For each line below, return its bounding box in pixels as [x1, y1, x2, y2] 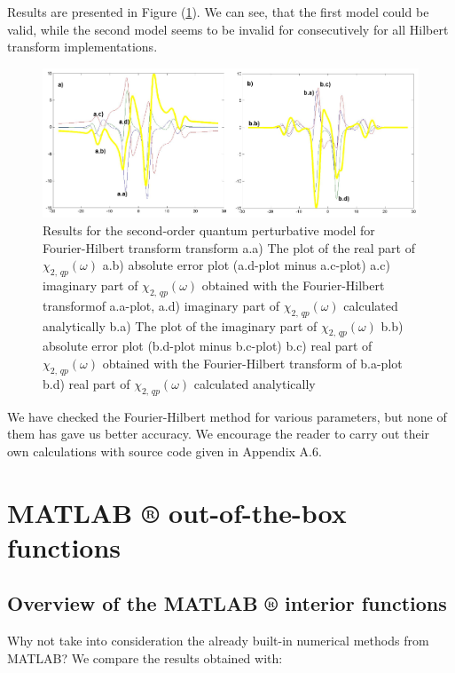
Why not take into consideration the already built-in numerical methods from [7, 631, 429, 650]
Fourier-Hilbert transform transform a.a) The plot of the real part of [43, 238, 415, 257]
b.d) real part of [43, 374, 130, 392]
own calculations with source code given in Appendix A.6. [7, 441, 322, 460]
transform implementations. [7, 37, 158, 56]
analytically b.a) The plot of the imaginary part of [43, 316, 318, 335]
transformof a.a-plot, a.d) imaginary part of [43, 296, 280, 314]
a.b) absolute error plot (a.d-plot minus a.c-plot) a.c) [102, 256, 390, 274]
